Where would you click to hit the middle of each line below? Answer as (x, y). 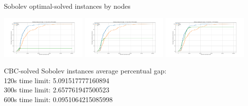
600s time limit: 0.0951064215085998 (58, 99)
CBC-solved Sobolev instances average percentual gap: (85, 70)
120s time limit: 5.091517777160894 (57, 80)
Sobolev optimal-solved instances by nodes (67, 6)
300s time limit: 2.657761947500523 (57, 90)
